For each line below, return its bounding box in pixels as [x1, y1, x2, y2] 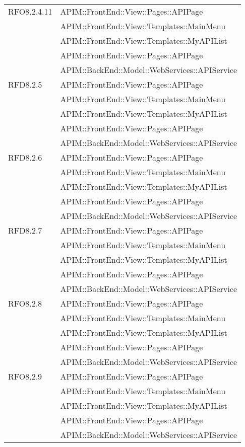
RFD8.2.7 [8, 225, 42, 236]
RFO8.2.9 [8, 370, 42, 382]
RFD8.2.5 [8, 79, 42, 90]
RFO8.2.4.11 [8, 6, 52, 17]
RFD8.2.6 [8, 152, 42, 163]
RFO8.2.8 [8, 297, 42, 309]
